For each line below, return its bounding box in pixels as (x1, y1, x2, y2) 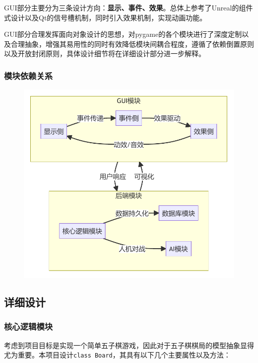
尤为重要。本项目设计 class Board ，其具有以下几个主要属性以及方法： (4, 350, 231, 360)
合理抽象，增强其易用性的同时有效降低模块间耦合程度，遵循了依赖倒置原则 (10, 38, 254, 49)
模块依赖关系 (4, 69, 53, 82)
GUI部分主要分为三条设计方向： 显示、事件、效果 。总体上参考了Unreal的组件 (4, 2, 253, 12)
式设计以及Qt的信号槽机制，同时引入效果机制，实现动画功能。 (4, 12, 207, 22)
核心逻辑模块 (4, 320, 53, 333)
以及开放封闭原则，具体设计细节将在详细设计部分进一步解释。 (4, 48, 205, 59)
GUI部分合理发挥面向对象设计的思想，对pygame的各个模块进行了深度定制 (4, 29, 242, 39)
